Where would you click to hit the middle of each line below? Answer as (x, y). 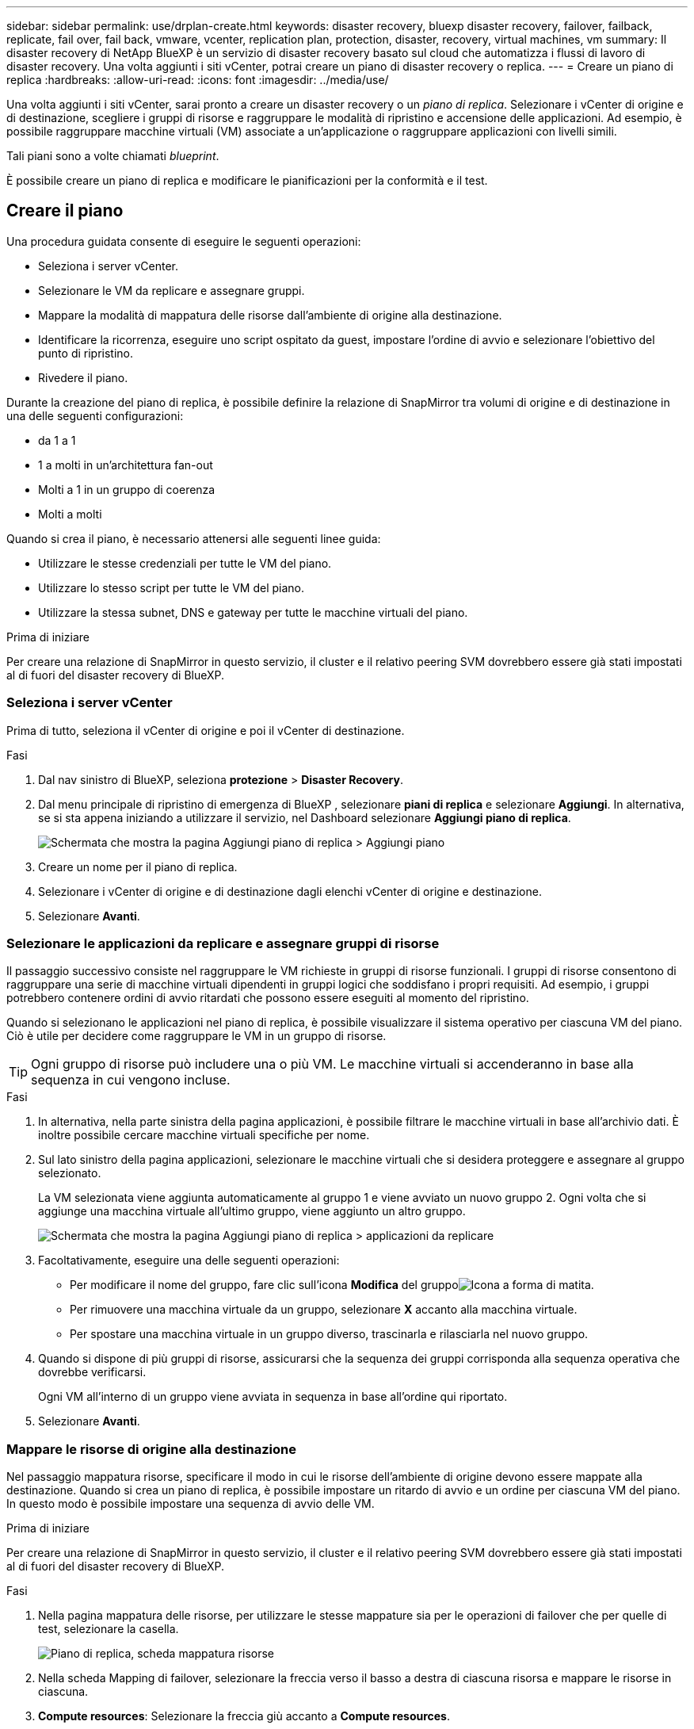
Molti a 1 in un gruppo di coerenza (127, 489)
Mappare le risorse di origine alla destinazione (151, 1449)
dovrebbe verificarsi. (92, 1372)
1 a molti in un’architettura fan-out (126, 465)
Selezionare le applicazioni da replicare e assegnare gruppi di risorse (223, 943)
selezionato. (70, 1173)
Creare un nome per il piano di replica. (138, 866)
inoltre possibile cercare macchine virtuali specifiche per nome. (204, 1135)
